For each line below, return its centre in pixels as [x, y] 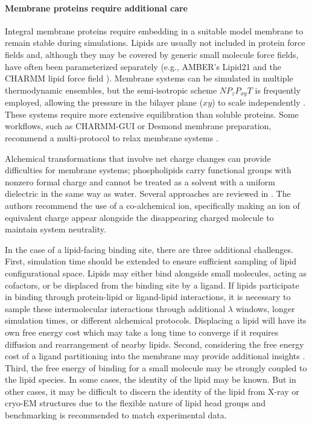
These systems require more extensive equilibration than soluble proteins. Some [152, 114]
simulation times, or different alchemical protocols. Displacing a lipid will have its [156, 320]
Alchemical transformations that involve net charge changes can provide [138, 158]
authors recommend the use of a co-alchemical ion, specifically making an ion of [152, 205]
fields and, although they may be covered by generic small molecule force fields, [152, 54]
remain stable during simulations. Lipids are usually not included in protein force [155, 43]
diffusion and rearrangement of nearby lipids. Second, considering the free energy [154, 344]
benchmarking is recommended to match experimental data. [116, 415]
